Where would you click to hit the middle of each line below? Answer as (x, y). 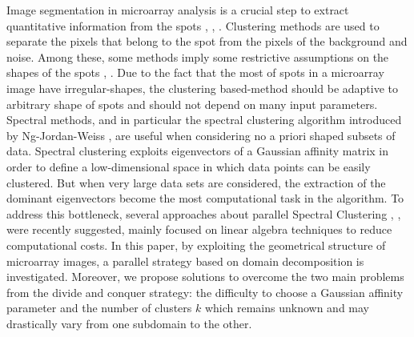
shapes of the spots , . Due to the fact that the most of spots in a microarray (195, 72)
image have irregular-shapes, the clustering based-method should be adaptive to (202, 88)
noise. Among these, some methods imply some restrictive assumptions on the (198, 56)
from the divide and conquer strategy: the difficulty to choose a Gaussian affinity (205, 292)
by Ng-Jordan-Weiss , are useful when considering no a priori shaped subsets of (201, 135)
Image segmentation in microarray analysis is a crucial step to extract (178, 10)
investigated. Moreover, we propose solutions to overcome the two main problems (205, 277)
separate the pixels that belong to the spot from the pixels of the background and (207, 41)
